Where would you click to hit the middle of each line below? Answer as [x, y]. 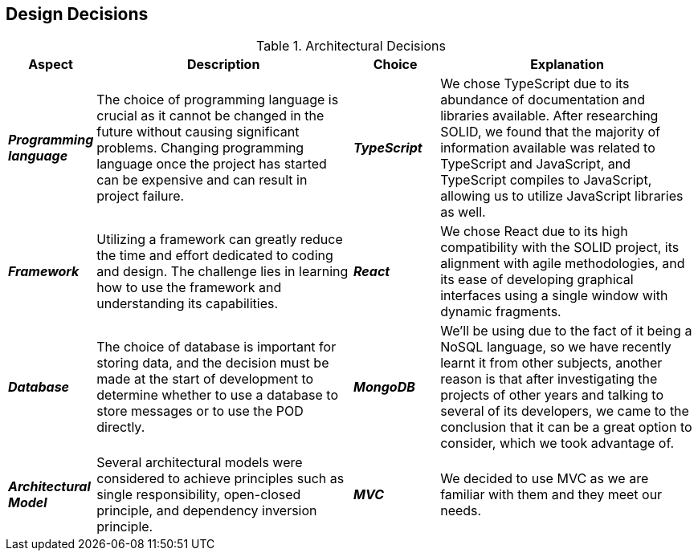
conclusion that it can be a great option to [566, 427]
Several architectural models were [200, 463]
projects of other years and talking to [552, 395]
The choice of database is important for [216, 347]
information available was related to [548, 148]
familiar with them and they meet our [551, 495]
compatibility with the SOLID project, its [560, 248]
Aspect [51, 65]
